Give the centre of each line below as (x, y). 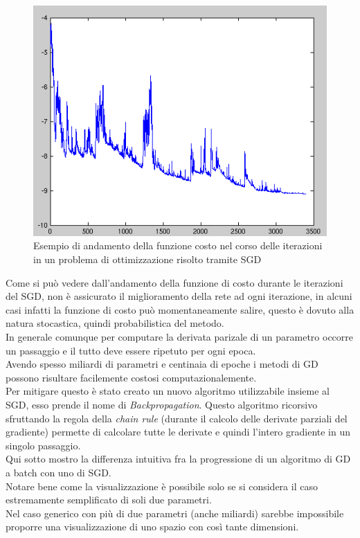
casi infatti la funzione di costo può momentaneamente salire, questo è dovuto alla (180, 309)
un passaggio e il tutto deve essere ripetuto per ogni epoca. (131, 350)
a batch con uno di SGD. (58, 472)
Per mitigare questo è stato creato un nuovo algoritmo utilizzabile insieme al (168, 391)
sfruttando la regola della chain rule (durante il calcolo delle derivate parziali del (177, 418)
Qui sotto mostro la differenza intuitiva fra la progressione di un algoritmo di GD (178, 459)
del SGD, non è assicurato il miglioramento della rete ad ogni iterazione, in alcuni (179, 296)
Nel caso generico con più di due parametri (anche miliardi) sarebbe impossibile (175, 513)
